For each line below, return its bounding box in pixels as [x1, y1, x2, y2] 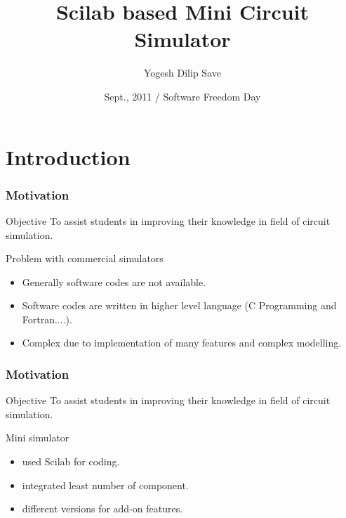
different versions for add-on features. [22, 501, 183, 516]
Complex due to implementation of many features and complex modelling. [22, 335, 342, 350]
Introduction [6, 142, 131, 171]
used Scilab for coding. [22, 454, 120, 469]
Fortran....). [22, 311, 72, 326]
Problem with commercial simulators [6, 251, 164, 266]
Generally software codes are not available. [22, 274, 206, 289]
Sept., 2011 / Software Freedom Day [104, 89, 261, 103]
